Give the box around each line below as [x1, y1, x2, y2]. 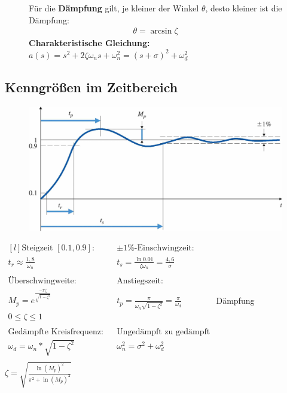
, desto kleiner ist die [205, 2, 282, 14]
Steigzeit [22, 244, 53, 253]
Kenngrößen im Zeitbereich [5, 77, 178, 96]
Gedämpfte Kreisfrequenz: [8, 327, 103, 336]
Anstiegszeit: [117, 277, 163, 286]
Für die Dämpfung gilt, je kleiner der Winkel [29, 2, 199, 14]
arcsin [150, 27, 172, 36]
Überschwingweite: [8, 277, 77, 286]
